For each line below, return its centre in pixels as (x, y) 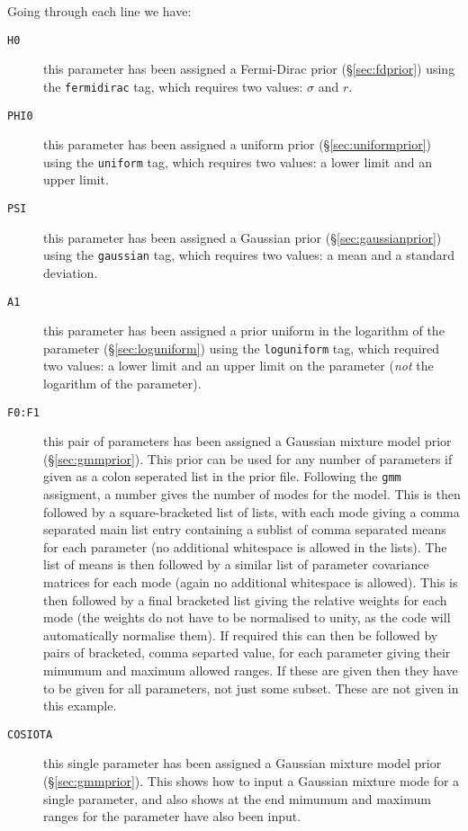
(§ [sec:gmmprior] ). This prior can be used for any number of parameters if (248, 458)
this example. (80, 706)
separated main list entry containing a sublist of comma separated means (245, 529)
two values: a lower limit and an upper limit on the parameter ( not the (238, 366)
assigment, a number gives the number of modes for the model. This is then (252, 494)
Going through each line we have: (99, 11)
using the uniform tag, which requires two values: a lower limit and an (238, 161)
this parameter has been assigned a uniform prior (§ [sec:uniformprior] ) (238, 144)
